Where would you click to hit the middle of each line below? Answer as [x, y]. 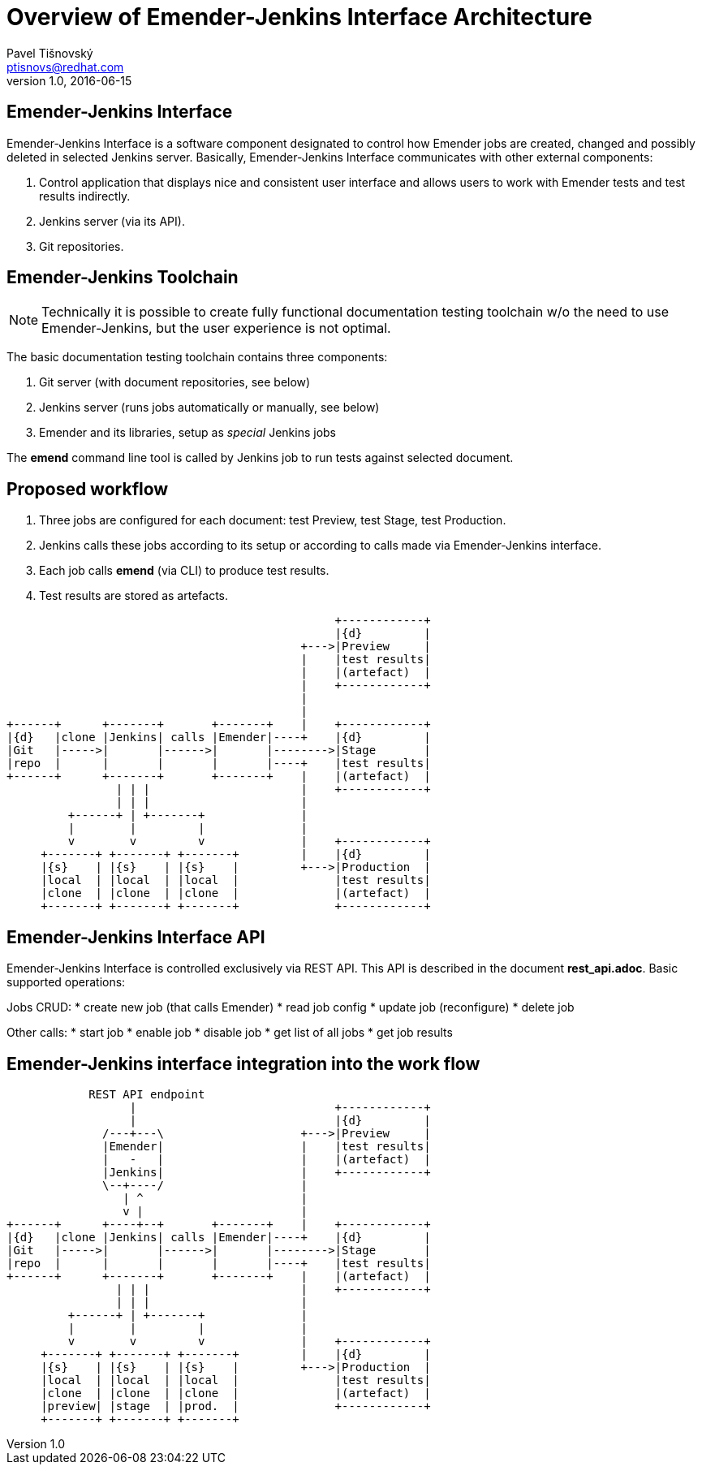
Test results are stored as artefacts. [134, 596]
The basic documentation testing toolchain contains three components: [197, 357]
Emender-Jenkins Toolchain [123, 278]
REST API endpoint [147, 1094]
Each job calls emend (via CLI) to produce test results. [184, 571]
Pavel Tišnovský [50, 53]
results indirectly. [85, 196]
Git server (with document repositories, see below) [175, 382]
